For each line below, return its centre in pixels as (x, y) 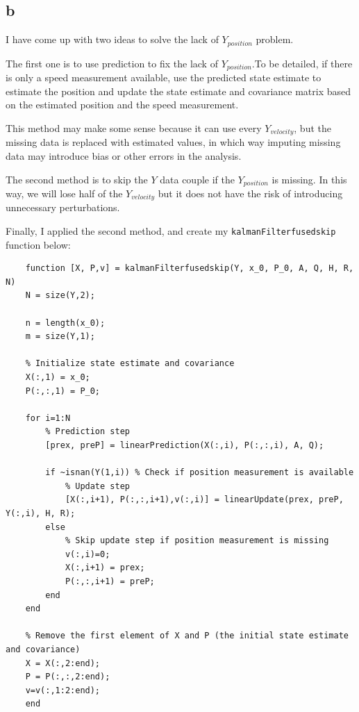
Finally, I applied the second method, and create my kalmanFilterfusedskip (171, 231)
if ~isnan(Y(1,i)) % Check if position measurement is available (200, 473)
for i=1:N (48, 418)
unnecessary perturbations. (63, 207)
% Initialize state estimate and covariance (130, 364)
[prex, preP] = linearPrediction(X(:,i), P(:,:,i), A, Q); (185, 445)
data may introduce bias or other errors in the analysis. (124, 155)
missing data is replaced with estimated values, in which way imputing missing (173, 142)
